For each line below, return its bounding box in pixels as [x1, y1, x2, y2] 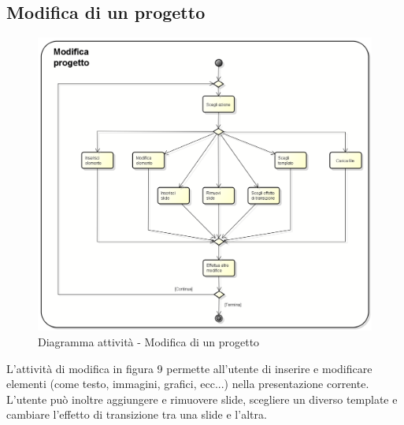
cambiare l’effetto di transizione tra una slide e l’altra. [6, 406, 267, 423]
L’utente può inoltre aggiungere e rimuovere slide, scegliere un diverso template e [6, 390, 398, 407]
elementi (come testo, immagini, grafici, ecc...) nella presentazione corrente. [6, 375, 369, 392]
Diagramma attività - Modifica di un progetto [38, 334, 260, 350]
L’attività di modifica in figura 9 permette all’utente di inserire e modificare [6, 360, 372, 376]
